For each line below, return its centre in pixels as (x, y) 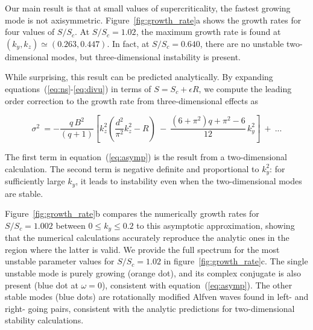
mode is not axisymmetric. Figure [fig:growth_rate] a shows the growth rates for (153, 20)
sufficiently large (35, 181)
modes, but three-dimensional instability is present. (146, 56)
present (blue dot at (42, 285)
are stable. (24, 193)
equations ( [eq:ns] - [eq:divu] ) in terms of (78, 88)
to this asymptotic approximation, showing (216, 225)
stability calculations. (44, 320)
